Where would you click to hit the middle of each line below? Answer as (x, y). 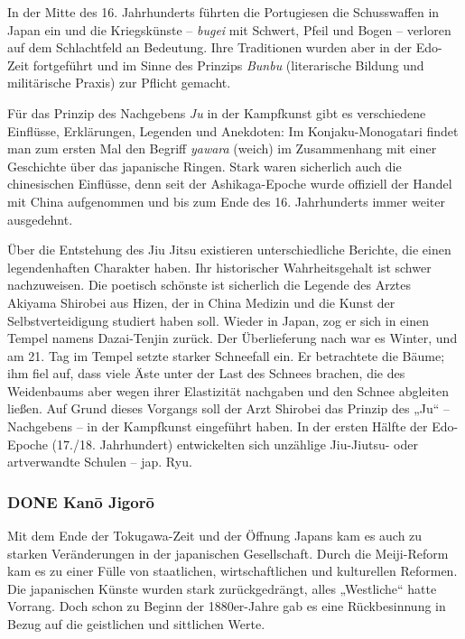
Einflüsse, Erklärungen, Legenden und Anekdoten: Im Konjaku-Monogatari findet (233, 130)
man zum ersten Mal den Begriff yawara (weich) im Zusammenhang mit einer (222, 148)
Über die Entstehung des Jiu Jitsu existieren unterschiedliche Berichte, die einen (229, 250)
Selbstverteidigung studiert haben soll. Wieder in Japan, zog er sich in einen (218, 320)
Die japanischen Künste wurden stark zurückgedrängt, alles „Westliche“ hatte (222, 588)
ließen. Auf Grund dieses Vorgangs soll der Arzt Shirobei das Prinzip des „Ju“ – (229, 408)
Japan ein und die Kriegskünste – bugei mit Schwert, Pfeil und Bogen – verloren (229, 29)
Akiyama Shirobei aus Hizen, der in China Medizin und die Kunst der (201, 302)
